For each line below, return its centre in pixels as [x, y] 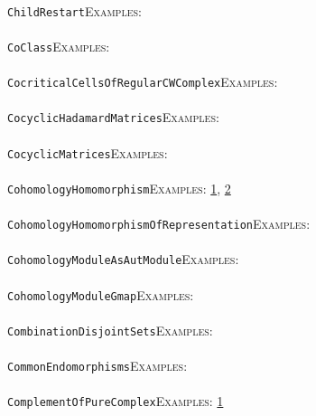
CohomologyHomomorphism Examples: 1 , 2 [119, 188]
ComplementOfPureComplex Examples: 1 [116, 401]
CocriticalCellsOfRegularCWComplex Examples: [143, 82]
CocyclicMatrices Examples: [88, 152]
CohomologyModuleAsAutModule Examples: [123, 259]
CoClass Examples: [59, 46]
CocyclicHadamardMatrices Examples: [113, 117]
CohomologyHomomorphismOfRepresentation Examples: [159, 224]
